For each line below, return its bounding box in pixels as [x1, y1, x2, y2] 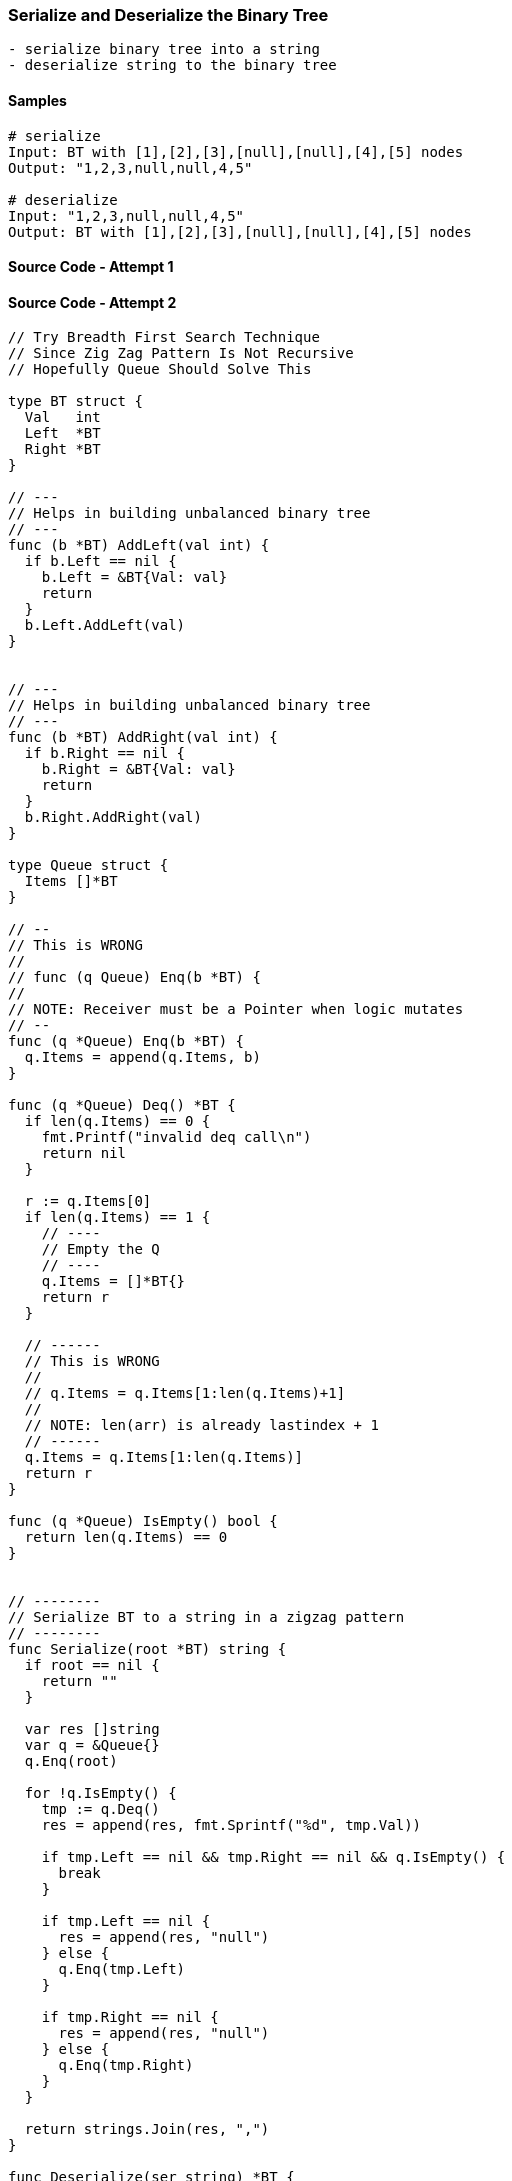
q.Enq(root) [24, 1753, 118, 1770]
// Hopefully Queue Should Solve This [8, 361, 312, 378]
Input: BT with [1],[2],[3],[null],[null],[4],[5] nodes [8, 143, 464, 160]
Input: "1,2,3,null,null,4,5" [8, 207, 245, 224]
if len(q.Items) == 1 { [24, 1209, 211, 1226]
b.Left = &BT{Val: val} [41, 569, 228, 586]
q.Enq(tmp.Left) [58, 1961, 186, 1978]
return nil [41, 1145, 127, 1162]
